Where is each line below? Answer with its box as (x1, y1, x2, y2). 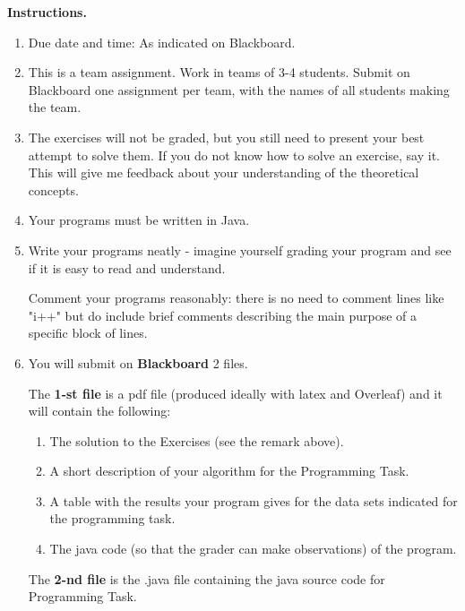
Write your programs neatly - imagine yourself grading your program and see (28, 240, 452, 259)
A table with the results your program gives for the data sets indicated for (49, 491, 458, 510)
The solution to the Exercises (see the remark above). (49, 431, 344, 450)
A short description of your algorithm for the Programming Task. (49, 461, 409, 480)
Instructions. (7, 3, 87, 21)
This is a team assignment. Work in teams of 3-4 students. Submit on (28, 63, 410, 82)
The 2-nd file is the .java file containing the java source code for (28, 569, 385, 588)
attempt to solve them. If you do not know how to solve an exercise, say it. (28, 145, 440, 164)
